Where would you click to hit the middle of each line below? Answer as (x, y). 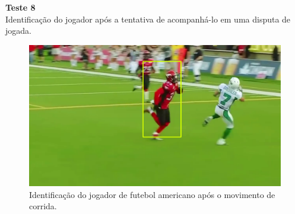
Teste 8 (20, 7)
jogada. (18, 31)
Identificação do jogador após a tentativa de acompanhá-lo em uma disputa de (148, 19)
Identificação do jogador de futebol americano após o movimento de (152, 194)
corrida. (43, 206)
